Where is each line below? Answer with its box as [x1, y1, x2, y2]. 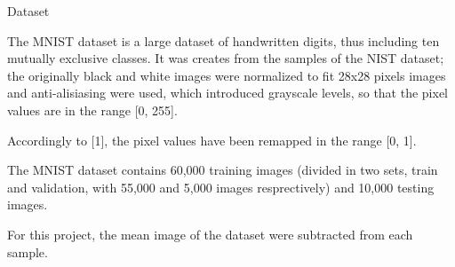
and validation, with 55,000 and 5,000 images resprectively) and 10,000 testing [7, 177, 435, 196]
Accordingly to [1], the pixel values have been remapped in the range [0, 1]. [7, 130, 417, 149]
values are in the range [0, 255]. [7, 100, 178, 119]
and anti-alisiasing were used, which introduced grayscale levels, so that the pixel [7, 83, 449, 102]
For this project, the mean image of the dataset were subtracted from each [7, 224, 413, 243]
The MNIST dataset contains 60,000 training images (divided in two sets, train [7, 161, 438, 179]
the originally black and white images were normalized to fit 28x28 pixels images [7, 66, 446, 84]
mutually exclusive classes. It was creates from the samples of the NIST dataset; [7, 49, 444, 67]
